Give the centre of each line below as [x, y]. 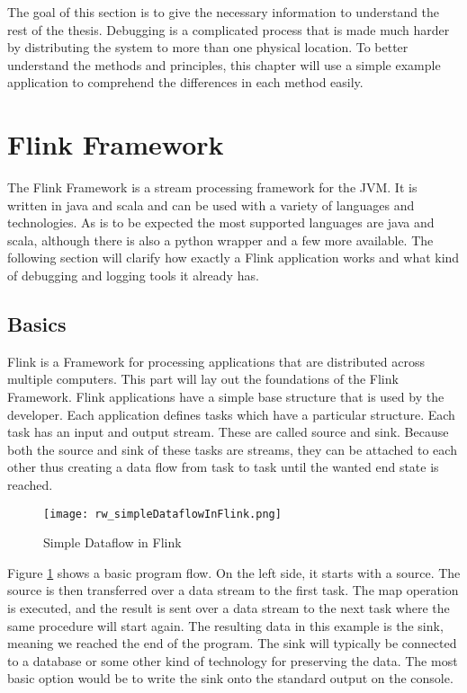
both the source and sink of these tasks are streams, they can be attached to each [232, 449]
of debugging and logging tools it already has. [133, 275]
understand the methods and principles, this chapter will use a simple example [224, 64]
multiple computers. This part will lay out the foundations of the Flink [203, 379]
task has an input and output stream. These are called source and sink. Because [228, 432]
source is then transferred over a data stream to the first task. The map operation [233, 590]
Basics [37, 324]
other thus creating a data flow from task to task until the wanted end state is [223, 467]
